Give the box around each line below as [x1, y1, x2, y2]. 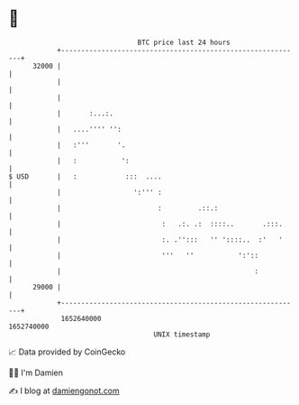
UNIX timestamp [153, 329, 211, 339]
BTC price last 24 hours [137, 38, 231, 47]
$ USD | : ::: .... [8, 171, 163, 181]
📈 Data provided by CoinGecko [8, 346, 126, 357]
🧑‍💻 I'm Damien [8, 367, 64, 378]
